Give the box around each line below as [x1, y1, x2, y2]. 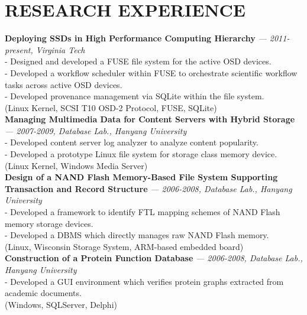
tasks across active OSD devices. [5, 78, 122, 90]
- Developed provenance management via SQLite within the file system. [5, 90, 264, 102]
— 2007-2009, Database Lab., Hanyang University [5, 124, 187, 137]
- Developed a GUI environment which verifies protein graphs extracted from [5, 275, 284, 287]
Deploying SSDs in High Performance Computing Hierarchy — [5, 32, 267, 44]
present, [5, 43, 33, 56]
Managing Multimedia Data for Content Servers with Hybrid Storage [5, 113, 295, 125]
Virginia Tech [35, 43, 85, 56]
